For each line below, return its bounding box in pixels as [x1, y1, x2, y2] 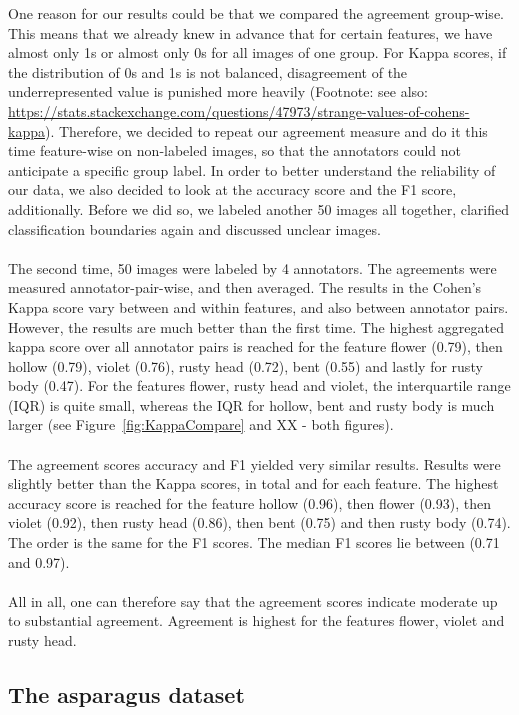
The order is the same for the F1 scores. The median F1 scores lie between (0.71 [8, 532, 500, 553]
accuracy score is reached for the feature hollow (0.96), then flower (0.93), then [8, 492, 491, 513]
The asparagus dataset [8, 678, 245, 709]
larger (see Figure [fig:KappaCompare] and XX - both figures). [8, 414, 394, 435]
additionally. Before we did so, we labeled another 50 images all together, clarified [8, 198, 510, 219]
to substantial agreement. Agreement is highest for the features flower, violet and [8, 610, 505, 631]
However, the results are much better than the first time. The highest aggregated [8, 316, 504, 337]
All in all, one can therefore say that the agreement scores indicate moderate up [8, 590, 498, 611]
